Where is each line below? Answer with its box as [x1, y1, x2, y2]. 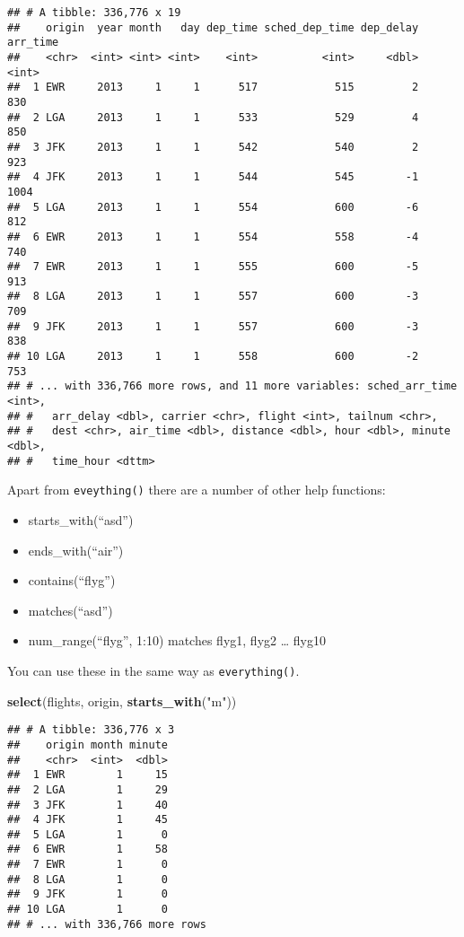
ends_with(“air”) [28, 540, 124, 559]
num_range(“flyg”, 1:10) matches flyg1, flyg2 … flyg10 [28, 631, 326, 650]
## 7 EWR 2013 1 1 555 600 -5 [7, 260, 419, 274]
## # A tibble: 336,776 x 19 [7, 6, 181, 19]
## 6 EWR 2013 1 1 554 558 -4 [7, 230, 419, 243]
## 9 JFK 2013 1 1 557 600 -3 [7, 320, 419, 333]
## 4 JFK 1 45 [7, 813, 168, 827]
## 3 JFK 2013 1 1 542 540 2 [7, 140, 419, 153]
